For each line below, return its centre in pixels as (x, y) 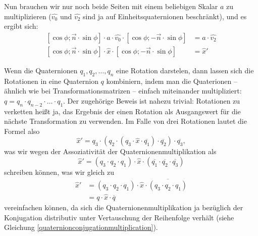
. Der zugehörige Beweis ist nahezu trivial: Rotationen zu (152, 100)
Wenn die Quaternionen (41, 70)
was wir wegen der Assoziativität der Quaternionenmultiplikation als (110, 151)
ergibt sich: (21, 26)
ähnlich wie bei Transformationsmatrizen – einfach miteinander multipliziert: (123, 91)
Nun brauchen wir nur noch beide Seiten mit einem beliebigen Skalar (111, 6)
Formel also (22, 131)
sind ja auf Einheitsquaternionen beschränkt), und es (165, 16)
